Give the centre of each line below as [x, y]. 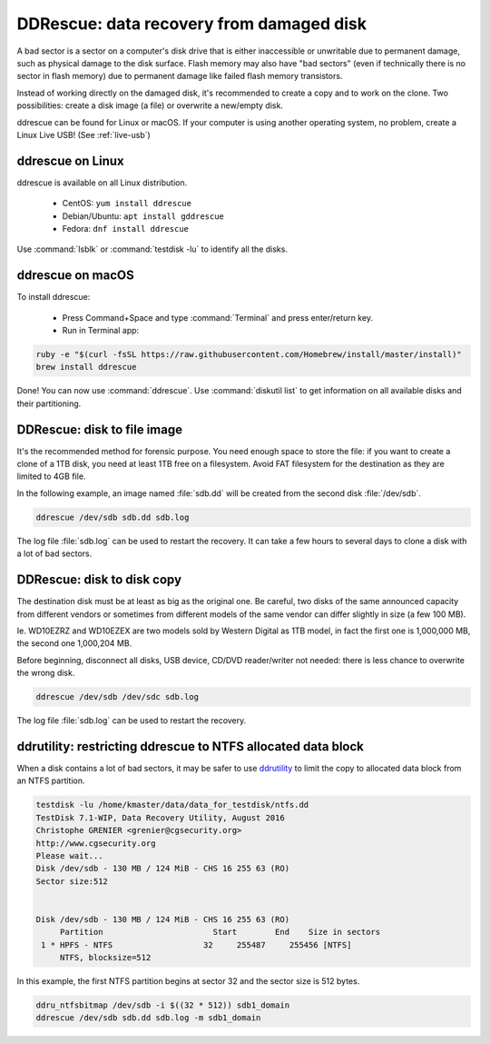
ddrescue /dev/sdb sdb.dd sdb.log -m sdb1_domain [148, 1018]
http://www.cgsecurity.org [96, 843]
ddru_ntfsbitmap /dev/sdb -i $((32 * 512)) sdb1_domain [163, 1005]
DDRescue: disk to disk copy [99, 580]
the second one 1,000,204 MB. [74, 643]
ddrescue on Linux [70, 160]
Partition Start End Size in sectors [220, 932]
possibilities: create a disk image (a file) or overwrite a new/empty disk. [150, 105]
